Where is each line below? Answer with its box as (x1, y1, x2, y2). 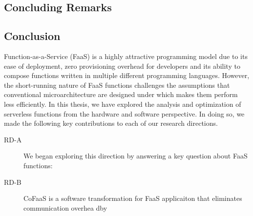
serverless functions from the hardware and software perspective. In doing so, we (4, 108, 245, 118)
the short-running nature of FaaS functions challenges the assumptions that (4, 79, 230, 90)
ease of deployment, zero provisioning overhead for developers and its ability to (4, 60, 240, 71)
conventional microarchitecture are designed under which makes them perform (4, 89, 238, 99)
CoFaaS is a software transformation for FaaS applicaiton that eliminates (23, 193, 242, 203)
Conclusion (4, 28, 61, 43)
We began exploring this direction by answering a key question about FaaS (23, 151, 248, 161)
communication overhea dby (23, 202, 107, 213)
